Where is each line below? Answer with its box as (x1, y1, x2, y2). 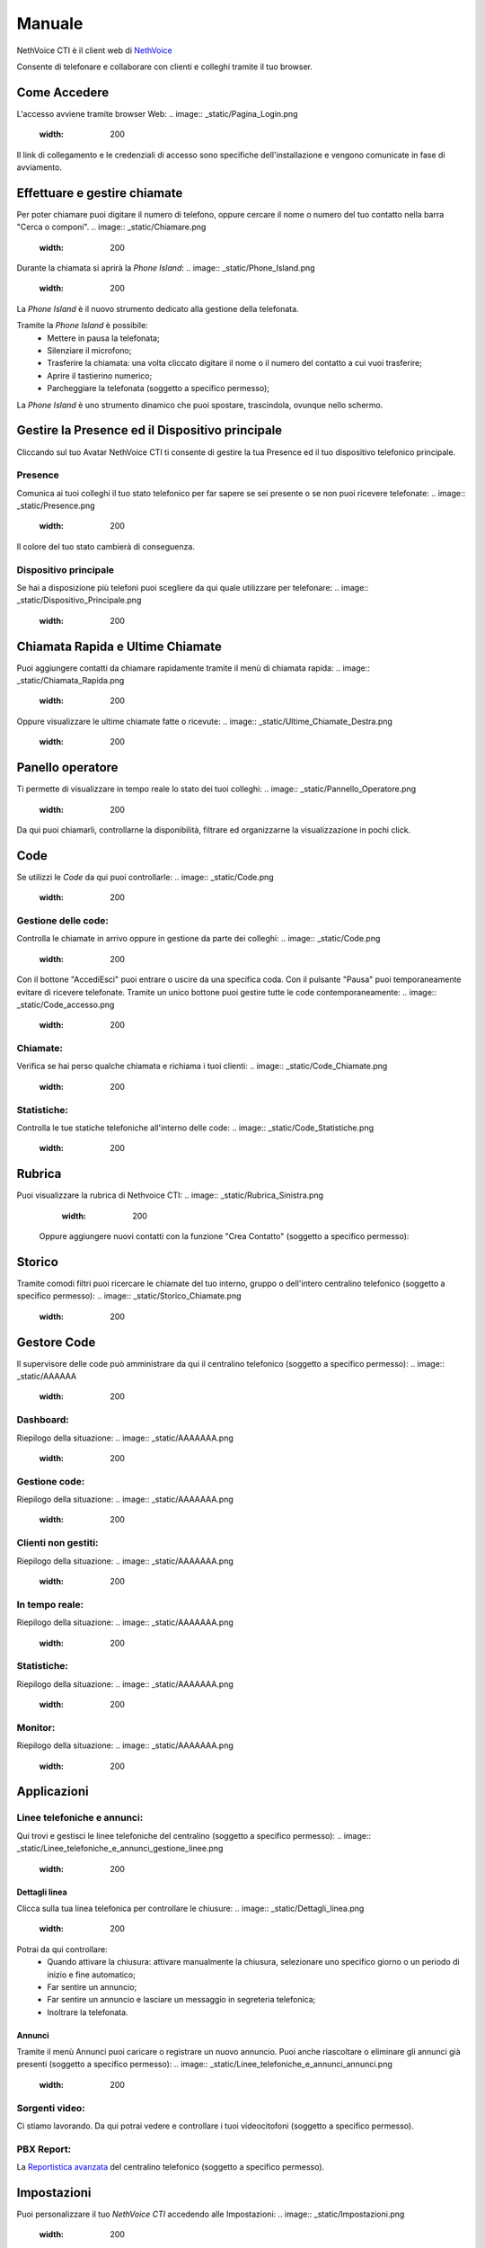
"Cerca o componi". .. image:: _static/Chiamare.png (16, 221, 207, 233)
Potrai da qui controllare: (16, 1943, 108, 1955)
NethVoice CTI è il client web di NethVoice (16, 45, 172, 56)
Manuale (16, 13, 84, 33)
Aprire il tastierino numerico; (47, 370, 153, 381)
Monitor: (16, 1721, 56, 1734)
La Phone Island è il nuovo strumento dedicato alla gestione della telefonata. (16, 303, 300, 314)
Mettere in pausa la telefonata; (47, 333, 161, 343)
